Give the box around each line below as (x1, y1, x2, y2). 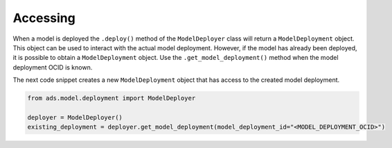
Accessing (12, 10, 75, 25)
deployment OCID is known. (12, 63, 93, 72)
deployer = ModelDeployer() (27, 114, 123, 121)
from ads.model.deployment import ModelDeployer (27, 94, 196, 103)
